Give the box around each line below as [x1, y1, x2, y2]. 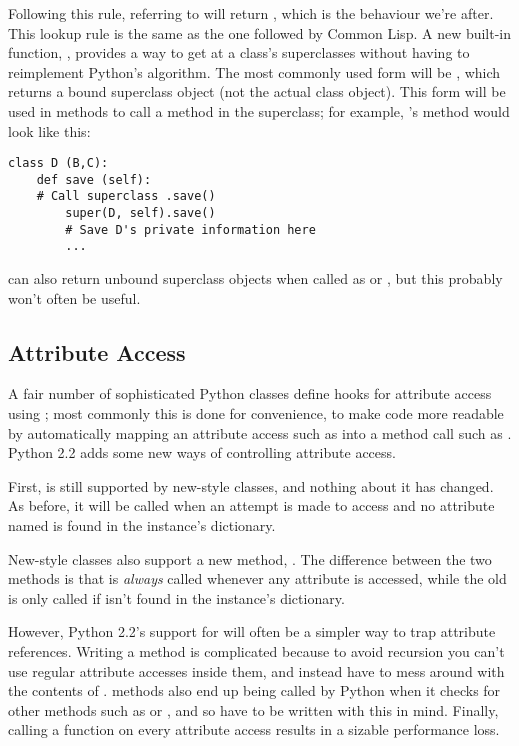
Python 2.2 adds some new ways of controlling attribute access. [8, 442, 396, 463]
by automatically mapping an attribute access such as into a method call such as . [8, 422, 512, 443]
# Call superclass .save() [36, 189, 216, 204]
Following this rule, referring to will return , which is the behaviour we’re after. [8, 3, 494, 23]
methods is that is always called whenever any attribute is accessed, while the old [8, 568, 507, 589]
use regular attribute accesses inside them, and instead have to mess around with [8, 660, 505, 681]
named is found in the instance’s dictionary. [8, 515, 276, 536]
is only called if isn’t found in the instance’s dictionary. [8, 587, 345, 608]
